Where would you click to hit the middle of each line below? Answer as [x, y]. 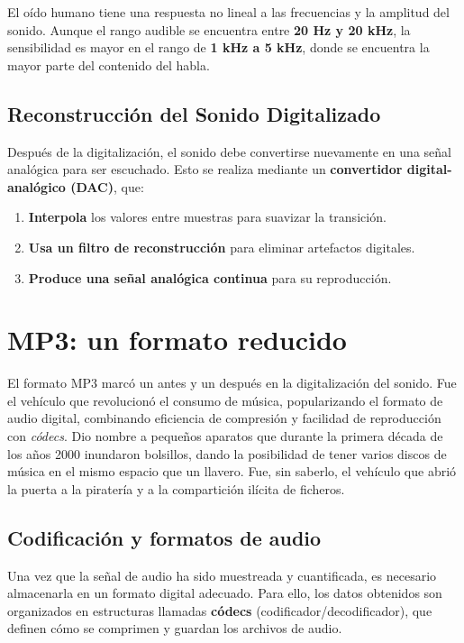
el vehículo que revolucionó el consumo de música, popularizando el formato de [225, 400]
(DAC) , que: [107, 186]
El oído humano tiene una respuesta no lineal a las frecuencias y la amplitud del [228, 12]
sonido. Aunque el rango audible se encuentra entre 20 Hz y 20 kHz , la [209, 29]
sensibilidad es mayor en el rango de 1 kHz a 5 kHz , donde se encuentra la [218, 47]
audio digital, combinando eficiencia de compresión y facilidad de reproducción [224, 418]
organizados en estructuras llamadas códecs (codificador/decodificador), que [220, 610]
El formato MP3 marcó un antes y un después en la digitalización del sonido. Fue [232, 383]
